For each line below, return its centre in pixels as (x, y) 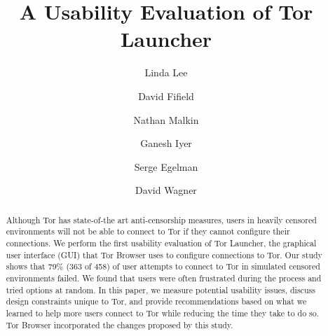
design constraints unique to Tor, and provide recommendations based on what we (156, 301)
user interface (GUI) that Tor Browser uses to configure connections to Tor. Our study (164, 254)
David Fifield (166, 96)
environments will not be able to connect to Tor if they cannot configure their (148, 231)
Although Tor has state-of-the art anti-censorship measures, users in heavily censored (161, 219)
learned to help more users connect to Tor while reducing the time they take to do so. (163, 313)
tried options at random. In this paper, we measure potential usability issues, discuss (160, 289)
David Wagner (166, 190)
